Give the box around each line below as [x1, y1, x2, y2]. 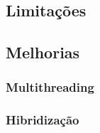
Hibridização [6, 111, 79, 129]
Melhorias [6, 41, 80, 63]
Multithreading [6, 78, 94, 96]
